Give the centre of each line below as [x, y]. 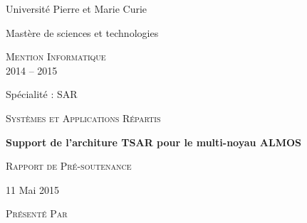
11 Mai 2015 [33, 189]
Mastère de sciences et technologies [82, 32]
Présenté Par [37, 213]
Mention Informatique [56, 56]
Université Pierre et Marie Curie [77, 9]
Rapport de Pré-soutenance [69, 166]
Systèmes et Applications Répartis [83, 118]
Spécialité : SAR [42, 94]
